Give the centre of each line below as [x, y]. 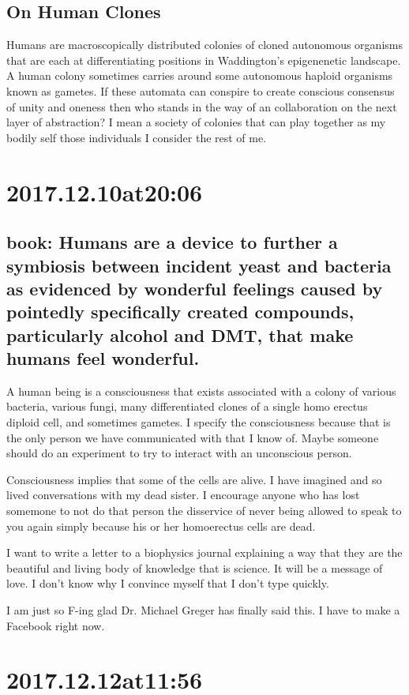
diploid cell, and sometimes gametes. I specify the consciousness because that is [199, 422]
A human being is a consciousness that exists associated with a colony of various [201, 391]
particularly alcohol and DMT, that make [180, 334]
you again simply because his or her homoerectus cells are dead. [161, 526]
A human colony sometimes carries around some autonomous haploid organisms [200, 75]
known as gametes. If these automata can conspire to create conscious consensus [201, 90]
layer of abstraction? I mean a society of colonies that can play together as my [196, 122]
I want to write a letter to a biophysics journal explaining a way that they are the [204, 552]
